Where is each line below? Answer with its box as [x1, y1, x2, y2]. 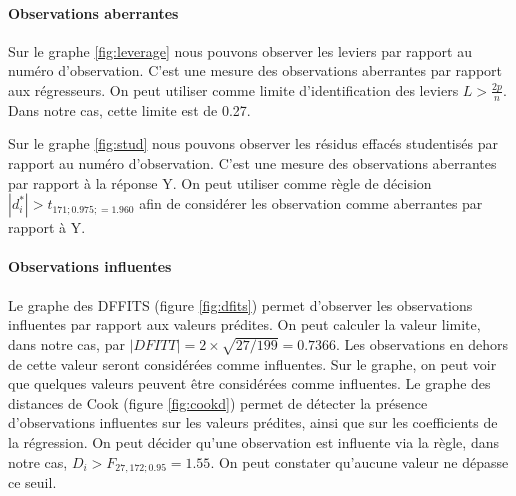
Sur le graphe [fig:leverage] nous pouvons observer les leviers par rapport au [8, 40, 472, 61]
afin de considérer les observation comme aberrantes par [139, 193, 483, 214]
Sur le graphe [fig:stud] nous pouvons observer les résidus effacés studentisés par [8, 133, 498, 154]
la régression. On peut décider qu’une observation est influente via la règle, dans [8, 431, 499, 452]
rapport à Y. [8, 217, 86, 238]
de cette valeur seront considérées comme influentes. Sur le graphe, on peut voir [8, 353, 497, 374]
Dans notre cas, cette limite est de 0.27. [8, 99, 251, 120]
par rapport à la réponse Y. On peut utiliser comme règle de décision [8, 172, 432, 193]
